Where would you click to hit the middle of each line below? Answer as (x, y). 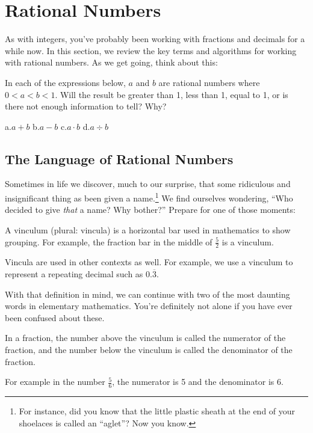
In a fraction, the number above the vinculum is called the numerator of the (145, 338)
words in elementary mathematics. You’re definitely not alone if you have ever (149, 306)
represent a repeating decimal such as (74, 273)
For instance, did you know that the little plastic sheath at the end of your (157, 410)
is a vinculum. (248, 241)
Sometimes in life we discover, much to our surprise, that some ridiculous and (148, 184)
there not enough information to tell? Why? (86, 106)
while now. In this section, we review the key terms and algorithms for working (151, 50)
